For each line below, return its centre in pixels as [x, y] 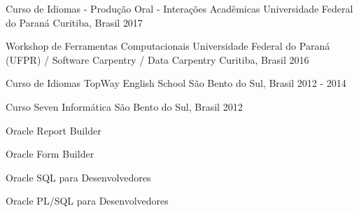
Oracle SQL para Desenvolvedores [78, 177]
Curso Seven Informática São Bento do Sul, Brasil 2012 [124, 106]
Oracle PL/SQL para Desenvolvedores [87, 201]
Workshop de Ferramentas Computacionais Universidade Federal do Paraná [168, 46]
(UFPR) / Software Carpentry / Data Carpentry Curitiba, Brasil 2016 [157, 59]
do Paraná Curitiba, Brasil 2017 [74, 22]
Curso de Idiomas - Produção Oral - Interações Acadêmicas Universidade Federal [179, 8]
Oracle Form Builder [50, 154]
